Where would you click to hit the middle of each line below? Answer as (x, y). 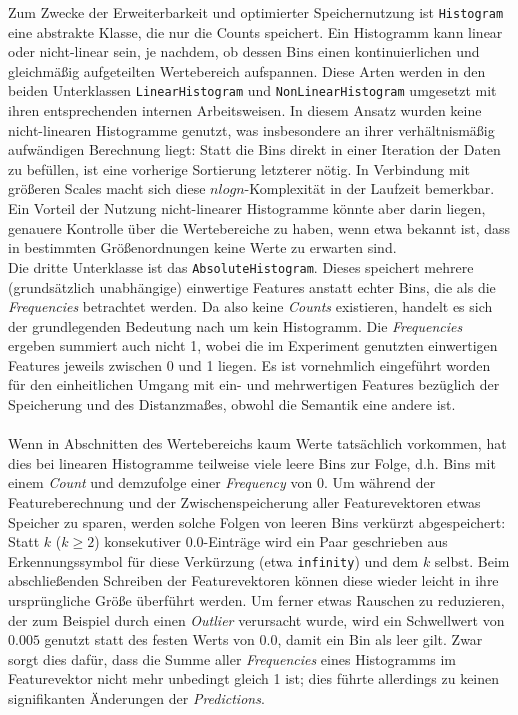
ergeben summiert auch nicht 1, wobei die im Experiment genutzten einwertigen (253, 345)
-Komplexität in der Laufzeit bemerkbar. (369, 188)
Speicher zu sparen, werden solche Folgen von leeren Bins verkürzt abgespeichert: (257, 521)
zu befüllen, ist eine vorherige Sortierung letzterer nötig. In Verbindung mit (239, 168)
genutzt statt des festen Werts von (149, 639)
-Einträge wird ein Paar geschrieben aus (325, 541)
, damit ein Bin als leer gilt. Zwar (380, 639)
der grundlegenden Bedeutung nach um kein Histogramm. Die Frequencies (235, 325)
